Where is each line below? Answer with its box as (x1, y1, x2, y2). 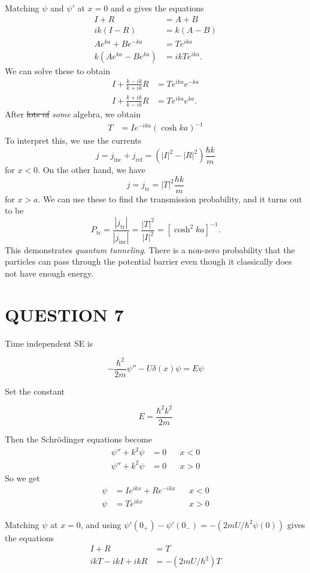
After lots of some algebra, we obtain (5, 107, 141, 120)
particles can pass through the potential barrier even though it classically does (5, 255, 292, 268)
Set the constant (5, 384, 65, 397)
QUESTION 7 (5, 302, 124, 326)
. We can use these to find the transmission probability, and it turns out (38, 192, 302, 205)
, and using (80, 518, 121, 530)
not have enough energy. (5, 267, 94, 279)
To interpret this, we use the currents (5, 134, 142, 147)
